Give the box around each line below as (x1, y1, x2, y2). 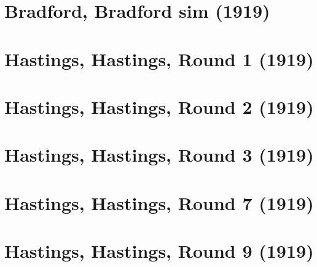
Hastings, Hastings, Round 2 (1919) (4, 94, 314, 119)
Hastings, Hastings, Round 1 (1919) (4, 46, 314, 71)
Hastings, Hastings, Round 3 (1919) (4, 142, 314, 167)
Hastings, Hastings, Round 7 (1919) (4, 190, 314, 215)
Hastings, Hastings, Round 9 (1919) (4, 238, 314, 263)
